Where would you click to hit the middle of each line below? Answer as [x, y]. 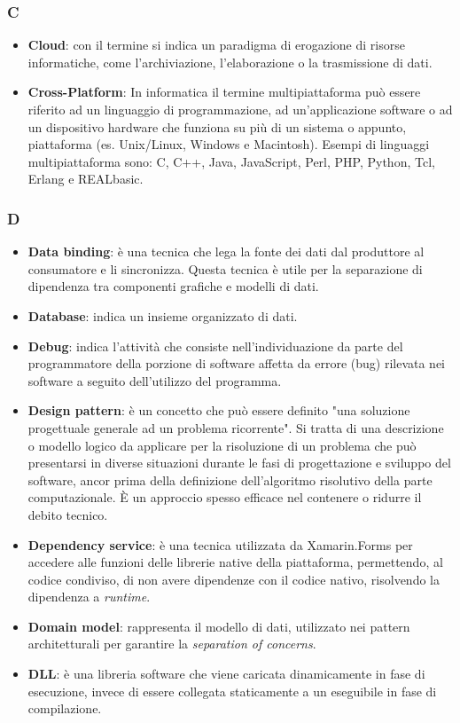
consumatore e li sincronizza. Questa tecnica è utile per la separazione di [225, 268]
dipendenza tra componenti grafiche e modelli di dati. [173, 286]
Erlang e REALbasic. [86, 179]
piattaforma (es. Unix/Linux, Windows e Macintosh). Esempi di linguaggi [229, 144]
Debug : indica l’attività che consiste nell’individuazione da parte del [215, 346]
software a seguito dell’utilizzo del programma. [155, 380]
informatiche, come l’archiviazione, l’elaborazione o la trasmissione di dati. [230, 62]
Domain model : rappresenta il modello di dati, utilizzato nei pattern [219, 626]
